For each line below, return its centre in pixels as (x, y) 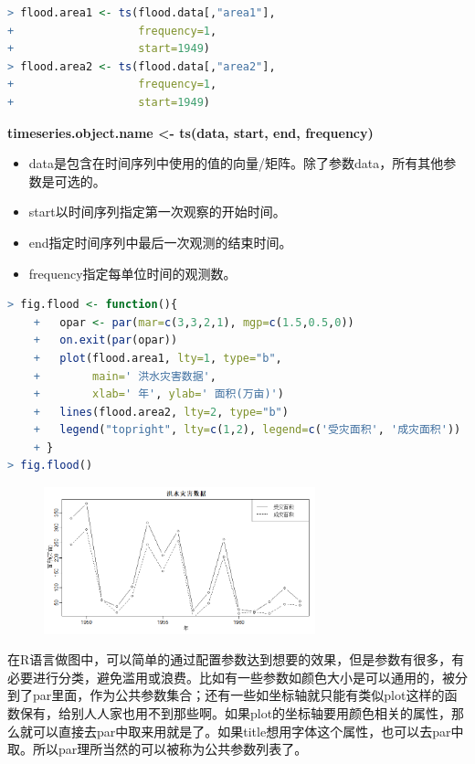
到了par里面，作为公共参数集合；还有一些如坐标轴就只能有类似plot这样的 (226, 695)
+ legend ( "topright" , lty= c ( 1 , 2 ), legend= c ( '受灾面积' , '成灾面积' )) (247, 430)
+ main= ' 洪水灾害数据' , (125, 376)
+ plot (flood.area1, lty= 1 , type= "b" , (158, 358)
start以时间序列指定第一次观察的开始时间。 (157, 212)
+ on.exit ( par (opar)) (106, 340)
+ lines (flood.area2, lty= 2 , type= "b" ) (161, 412)
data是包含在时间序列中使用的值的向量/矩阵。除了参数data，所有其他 (236, 163)
